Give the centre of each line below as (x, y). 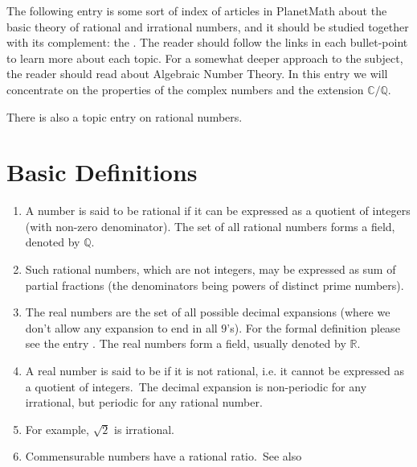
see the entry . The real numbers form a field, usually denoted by (186, 343)
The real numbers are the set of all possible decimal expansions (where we (208, 312)
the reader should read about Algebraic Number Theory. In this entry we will (197, 74)
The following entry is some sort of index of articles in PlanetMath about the (197, 10)
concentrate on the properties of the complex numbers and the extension (185, 89)
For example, (57, 429)
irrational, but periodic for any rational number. (144, 402)
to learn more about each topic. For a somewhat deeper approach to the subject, (205, 58)
